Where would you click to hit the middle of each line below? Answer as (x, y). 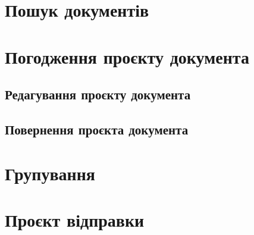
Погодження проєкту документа (127, 56)
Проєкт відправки (75, 219)
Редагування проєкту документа (98, 94)
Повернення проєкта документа (97, 129)
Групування (50, 173)
